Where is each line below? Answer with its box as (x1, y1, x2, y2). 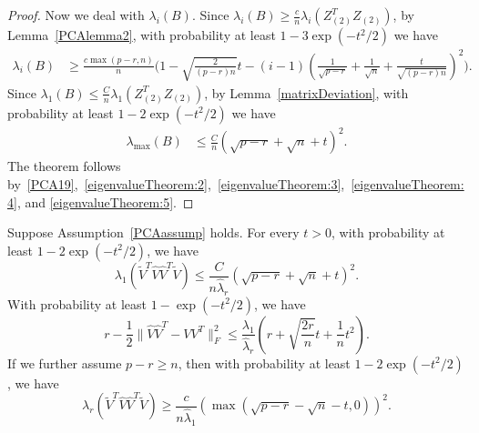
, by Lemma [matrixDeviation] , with (204, 83, 409, 102)
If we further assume (7, 353, 122, 372)
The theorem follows (7, 156, 121, 176)
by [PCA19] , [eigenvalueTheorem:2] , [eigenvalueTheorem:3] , (7, 174, 345, 193)
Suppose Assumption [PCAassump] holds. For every (7, 223, 300, 242)
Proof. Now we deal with (7, 5, 145, 24)
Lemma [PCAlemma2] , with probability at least (7, 25, 276, 44)
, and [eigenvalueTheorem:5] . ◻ (16, 192, 194, 211)
